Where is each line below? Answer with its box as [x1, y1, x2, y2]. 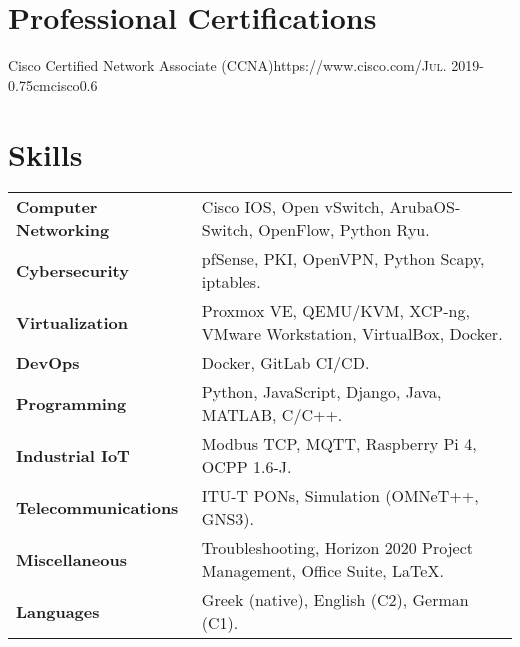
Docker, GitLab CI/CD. [201, 351, 370, 375]
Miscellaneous [16, 547, 127, 571]
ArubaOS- [389, 195, 461, 219]
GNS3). [201, 507, 254, 531]
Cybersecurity [16, 258, 129, 282]
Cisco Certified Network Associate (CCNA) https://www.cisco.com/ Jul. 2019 [8, 55, 480, 76]
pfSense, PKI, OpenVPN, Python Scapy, [201, 247, 485, 271]
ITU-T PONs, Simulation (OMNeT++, [201, 484, 479, 508]
